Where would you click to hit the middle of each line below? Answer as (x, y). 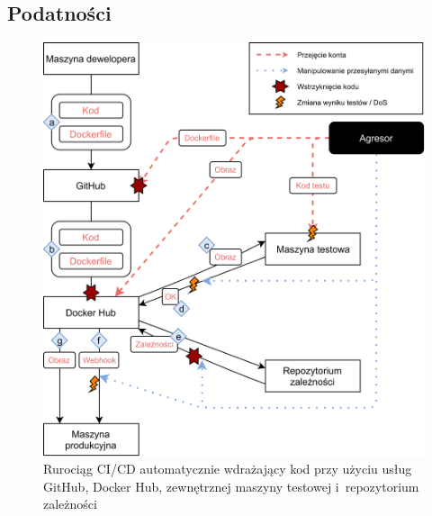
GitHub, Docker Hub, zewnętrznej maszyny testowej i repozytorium (231, 486)
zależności (70, 504)
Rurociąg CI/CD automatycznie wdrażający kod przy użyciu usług (228, 469)
